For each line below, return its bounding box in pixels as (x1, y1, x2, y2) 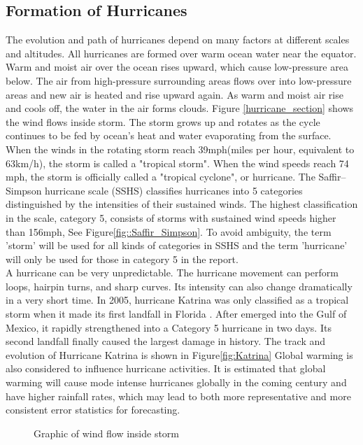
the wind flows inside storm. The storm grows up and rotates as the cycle (6, 114, 320, 129)
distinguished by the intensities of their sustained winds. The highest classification (6, 197, 358, 211)
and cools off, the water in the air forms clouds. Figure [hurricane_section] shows (6, 101, 354, 115)
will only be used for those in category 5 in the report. (6, 251, 239, 266)
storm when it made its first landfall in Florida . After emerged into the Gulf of (6, 306, 347, 321)
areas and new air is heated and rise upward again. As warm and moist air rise (6, 87, 343, 101)
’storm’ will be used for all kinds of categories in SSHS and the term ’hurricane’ (6, 238, 348, 253)
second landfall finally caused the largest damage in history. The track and (6, 334, 326, 348)
